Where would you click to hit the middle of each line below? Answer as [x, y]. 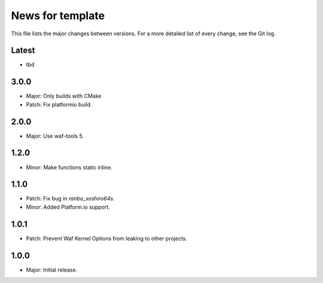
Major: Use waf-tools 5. [55, 136]
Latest [23, 51]
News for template [58, 16]
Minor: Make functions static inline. [69, 167]
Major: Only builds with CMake [64, 96]
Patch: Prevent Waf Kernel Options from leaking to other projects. [107, 238]
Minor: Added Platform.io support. [68, 207]
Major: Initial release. [52, 270]
